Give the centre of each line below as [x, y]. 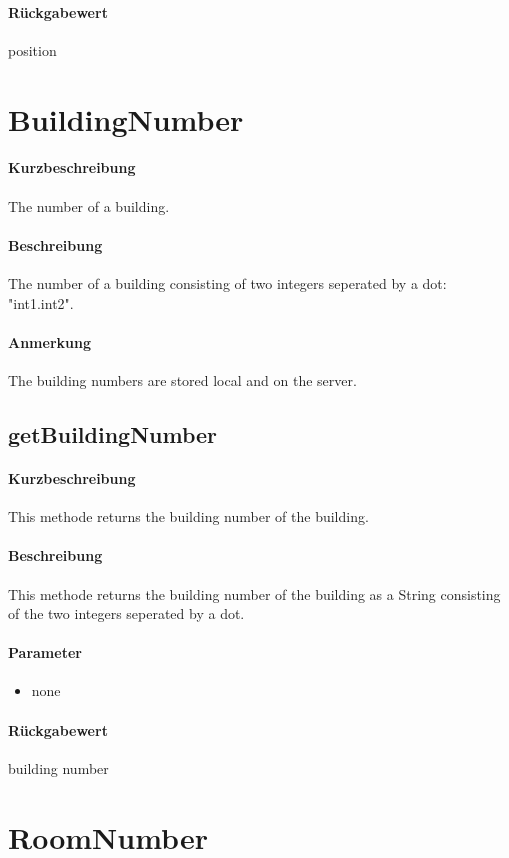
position [32, 49]
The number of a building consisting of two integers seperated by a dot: [227, 282]
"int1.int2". [41, 302]
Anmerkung [49, 341]
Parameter [45, 652]
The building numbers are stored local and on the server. [182, 379]
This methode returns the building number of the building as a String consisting [254, 593]
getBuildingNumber [113, 433]
